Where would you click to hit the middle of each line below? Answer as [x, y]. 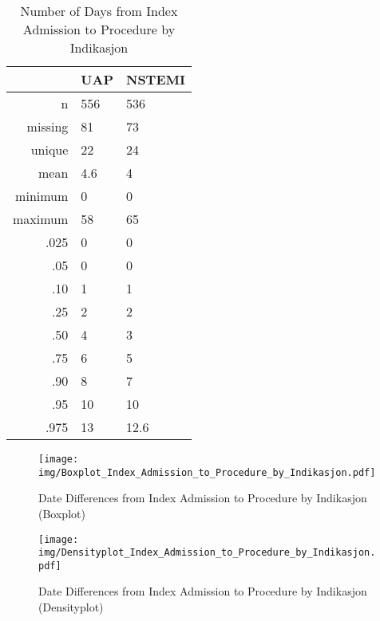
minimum [42, 196]
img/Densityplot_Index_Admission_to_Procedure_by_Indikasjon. [207, 553]
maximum [41, 219]
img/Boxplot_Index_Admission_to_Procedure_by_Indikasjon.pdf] [207, 472]
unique [49, 149]
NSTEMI [155, 79]
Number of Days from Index [99, 11]
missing [47, 126]
